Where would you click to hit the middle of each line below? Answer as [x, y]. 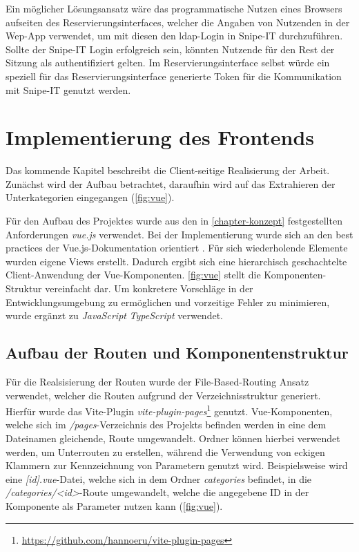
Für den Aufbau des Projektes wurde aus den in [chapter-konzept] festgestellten [174, 221]
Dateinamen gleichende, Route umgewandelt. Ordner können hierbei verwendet [173, 438]
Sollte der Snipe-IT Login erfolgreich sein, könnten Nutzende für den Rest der [170, 49]
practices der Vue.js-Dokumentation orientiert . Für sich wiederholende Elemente [177, 248]
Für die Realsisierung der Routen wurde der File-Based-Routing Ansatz [157, 382]
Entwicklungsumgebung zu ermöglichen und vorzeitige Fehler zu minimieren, [168, 302]
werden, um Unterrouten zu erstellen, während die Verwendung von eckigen [165, 451]
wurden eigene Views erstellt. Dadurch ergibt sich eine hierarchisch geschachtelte [176, 261]
